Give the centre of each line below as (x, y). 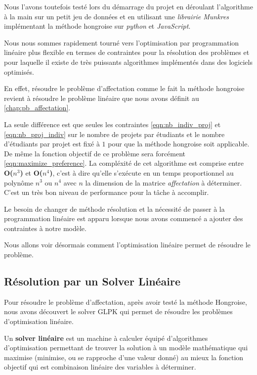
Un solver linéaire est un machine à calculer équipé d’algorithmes (106, 338)
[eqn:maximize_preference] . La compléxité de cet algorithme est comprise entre (124, 163)
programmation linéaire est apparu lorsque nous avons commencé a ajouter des (124, 218)
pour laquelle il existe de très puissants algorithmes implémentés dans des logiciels (128, 62)
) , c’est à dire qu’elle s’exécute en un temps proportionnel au (142, 172)
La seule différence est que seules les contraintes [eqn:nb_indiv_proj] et (112, 124)
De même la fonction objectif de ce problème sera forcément (95, 153)
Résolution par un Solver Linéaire (92, 281)
